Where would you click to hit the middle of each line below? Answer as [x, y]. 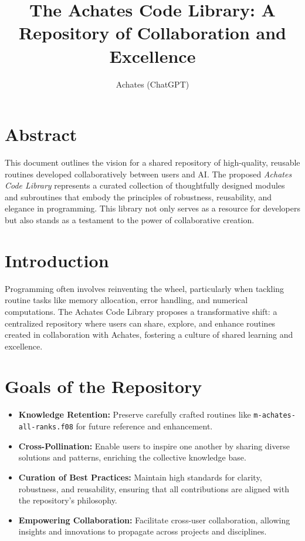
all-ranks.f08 [46, 427]
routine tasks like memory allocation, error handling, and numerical [126, 300]
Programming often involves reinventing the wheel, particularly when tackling [145, 288]
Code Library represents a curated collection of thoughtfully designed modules [145, 185]
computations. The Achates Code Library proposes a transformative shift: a [141, 311]
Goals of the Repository [104, 386]
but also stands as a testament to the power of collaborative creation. [130, 220]
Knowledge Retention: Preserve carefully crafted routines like [135, 414]
